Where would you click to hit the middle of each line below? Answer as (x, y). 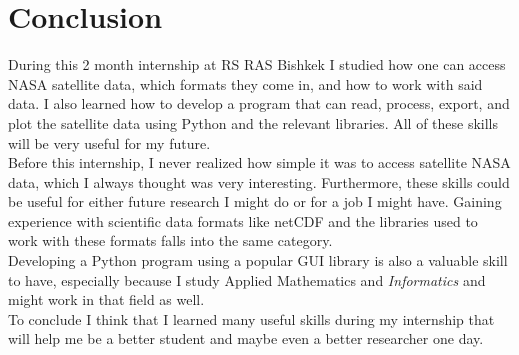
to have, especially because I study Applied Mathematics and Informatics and (247, 279)
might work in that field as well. (106, 299)
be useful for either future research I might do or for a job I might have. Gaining (255, 201)
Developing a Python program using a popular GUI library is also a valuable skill (258, 260)
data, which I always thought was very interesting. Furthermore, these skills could (259, 181)
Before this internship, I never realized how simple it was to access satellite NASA (259, 162)
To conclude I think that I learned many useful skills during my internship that (251, 318)
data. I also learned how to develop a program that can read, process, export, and (259, 103)
